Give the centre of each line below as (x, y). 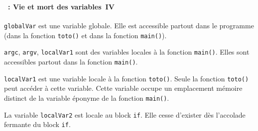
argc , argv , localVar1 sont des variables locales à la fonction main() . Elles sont (127, 52)
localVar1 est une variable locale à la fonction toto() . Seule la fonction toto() (127, 78)
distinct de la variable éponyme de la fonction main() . (87, 98)
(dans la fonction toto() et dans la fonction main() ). (85, 35)
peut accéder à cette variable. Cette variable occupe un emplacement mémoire (123, 88)
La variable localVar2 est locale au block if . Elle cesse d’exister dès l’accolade (125, 114)
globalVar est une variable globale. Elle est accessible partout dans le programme (129, 26)
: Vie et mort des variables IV (61, 6)
